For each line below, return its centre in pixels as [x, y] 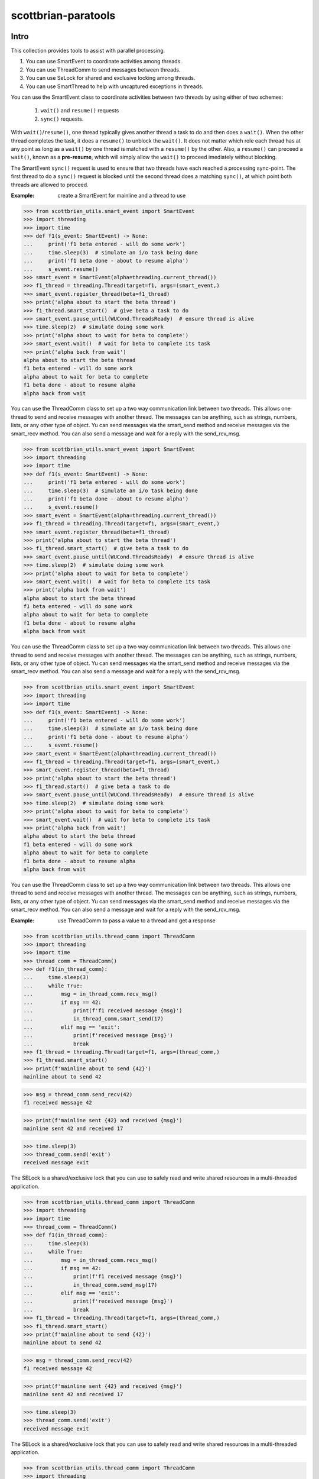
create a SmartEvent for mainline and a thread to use [122, 195]
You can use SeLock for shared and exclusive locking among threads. [110, 78]
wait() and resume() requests [80, 111]
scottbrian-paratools [63, 15]
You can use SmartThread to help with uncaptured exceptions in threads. [115, 86]
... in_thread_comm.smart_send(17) [93, 1019]
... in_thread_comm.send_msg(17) [90, 1285]
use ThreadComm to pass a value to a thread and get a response [136, 921]
